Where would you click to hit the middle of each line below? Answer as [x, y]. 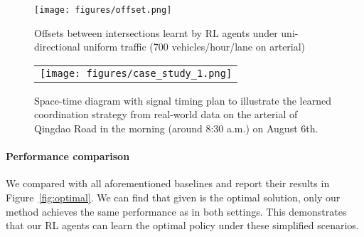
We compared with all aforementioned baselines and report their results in [168, 183]
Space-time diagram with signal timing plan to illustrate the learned [183, 100]
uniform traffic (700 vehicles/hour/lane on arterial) [194, 47]
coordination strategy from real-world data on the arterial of [166, 114]
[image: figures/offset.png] [103, 10]
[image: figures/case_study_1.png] [136, 73]
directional [57, 47]
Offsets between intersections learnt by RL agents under [156, 32]
